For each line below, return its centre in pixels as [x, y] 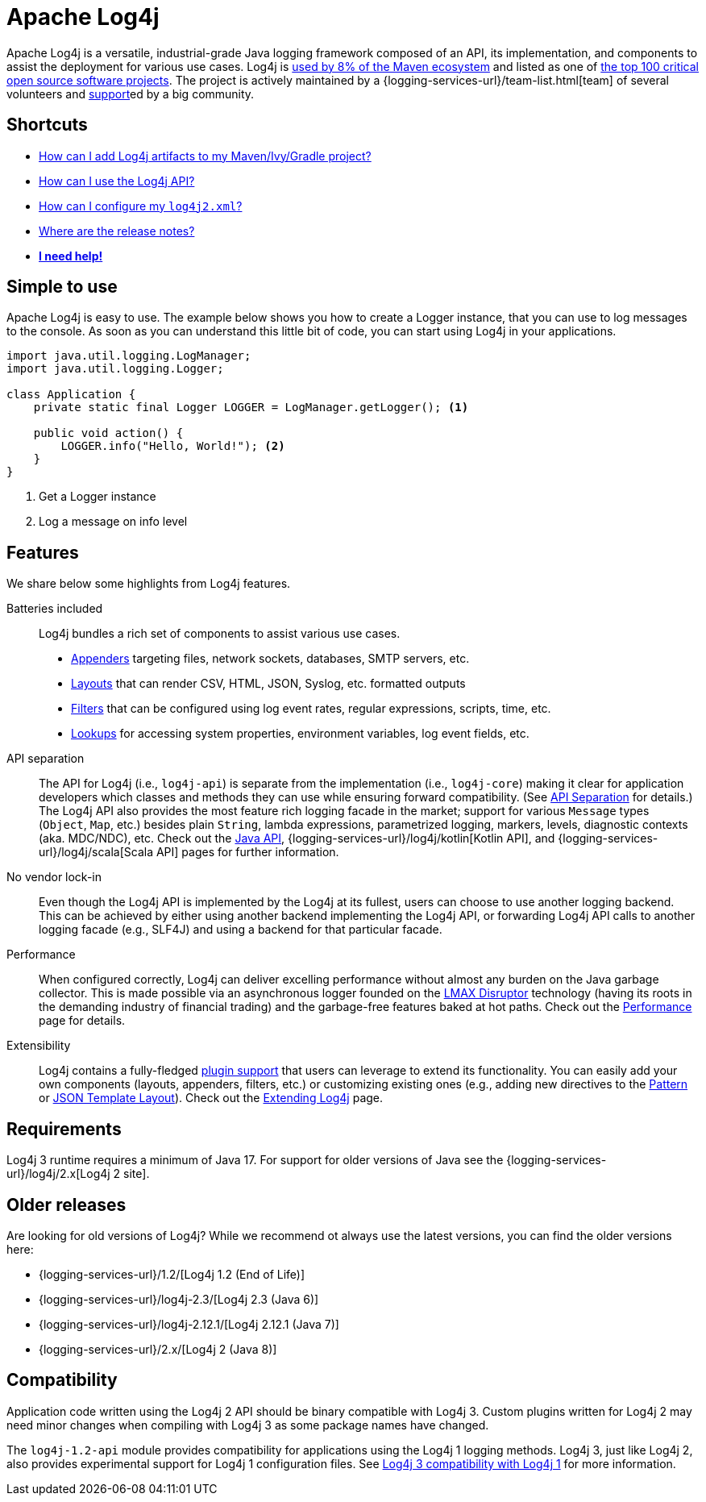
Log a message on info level [113, 522]
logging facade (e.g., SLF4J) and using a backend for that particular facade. [241, 930]
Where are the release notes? [117, 231]
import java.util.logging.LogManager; [129, 356]
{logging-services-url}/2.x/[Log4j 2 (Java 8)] [158, 1349]
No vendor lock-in [54, 877]
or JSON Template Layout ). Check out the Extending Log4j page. [211, 1098]
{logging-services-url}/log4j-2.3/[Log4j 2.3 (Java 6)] [179, 1299]
